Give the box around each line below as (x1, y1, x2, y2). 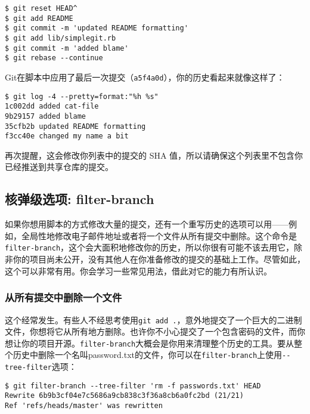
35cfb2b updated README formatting (5, 122, 146, 131)
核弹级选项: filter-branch (5, 190, 154, 208)
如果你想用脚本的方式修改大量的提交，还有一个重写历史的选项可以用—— (5, 218, 289, 230)
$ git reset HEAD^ (5, 4, 77, 13)
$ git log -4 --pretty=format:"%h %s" (5, 92, 159, 101)
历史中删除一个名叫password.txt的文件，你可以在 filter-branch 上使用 (13, 348, 283, 361)
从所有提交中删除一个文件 (5, 290, 122, 305)
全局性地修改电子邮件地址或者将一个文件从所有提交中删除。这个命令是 (21, 229, 297, 242)
